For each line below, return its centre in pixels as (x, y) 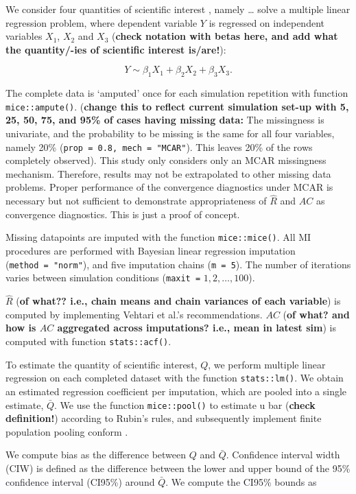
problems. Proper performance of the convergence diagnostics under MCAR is (169, 187)
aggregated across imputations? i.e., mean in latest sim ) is (197, 328)
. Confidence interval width (283, 455)
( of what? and (316, 314)
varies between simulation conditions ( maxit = (103, 278)
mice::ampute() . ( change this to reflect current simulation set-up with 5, (177, 106)
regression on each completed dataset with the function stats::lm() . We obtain (175, 378)
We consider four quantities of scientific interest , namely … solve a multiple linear (178, 9)
